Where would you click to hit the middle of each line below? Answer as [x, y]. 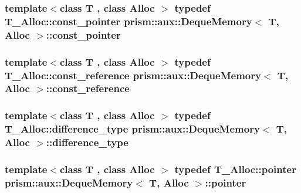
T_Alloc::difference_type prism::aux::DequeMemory [132, 129]
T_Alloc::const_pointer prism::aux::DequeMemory [128, 21]
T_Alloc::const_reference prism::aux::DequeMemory [133, 75]
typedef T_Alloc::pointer [235, 169]
